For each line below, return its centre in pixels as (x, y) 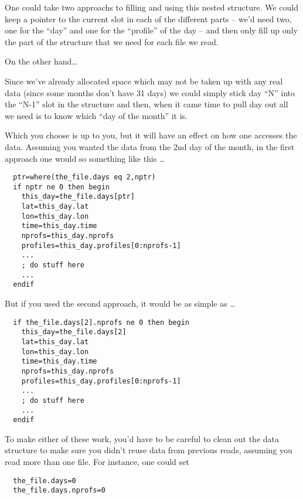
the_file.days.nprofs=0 (59, 490)
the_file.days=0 (45, 481)
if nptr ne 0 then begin (61, 187)
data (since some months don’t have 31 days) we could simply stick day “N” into (150, 92)
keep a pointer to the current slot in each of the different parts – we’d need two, (148, 18)
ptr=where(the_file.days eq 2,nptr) (84, 177)
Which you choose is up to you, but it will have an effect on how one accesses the (151, 135)
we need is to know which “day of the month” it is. (96, 115)
